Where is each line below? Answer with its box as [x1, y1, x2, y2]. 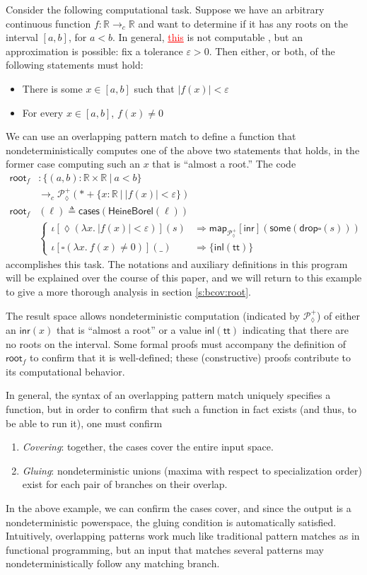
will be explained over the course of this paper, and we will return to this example [6, 270, 362, 285]
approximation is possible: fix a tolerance [6, 43, 183, 58]
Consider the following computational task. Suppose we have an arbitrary [6, 2, 325, 16]
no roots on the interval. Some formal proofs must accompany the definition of [6, 336, 346, 351]
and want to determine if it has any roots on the [138, 16, 348, 30]
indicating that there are [242, 323, 349, 337]
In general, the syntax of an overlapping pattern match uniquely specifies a [6, 388, 331, 402]
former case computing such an [6, 156, 140, 171]
